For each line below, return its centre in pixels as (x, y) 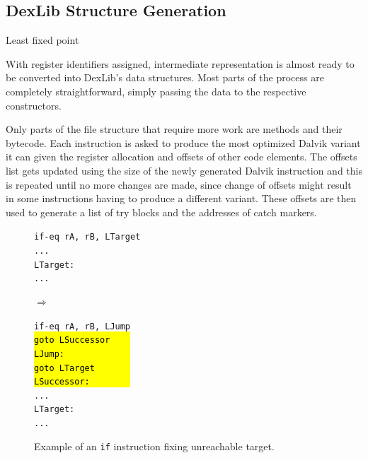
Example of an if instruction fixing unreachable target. (154, 446)
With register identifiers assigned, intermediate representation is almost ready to (180, 63)
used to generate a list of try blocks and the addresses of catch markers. (161, 212)
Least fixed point (42, 40)
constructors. (34, 105)
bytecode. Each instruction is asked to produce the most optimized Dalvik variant (183, 142)
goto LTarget (64, 368)
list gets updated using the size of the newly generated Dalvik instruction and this (184, 170)
